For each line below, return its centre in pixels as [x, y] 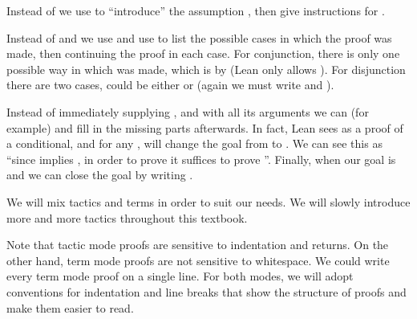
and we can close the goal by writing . [100, 175]
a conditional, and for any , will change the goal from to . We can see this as [194, 143]
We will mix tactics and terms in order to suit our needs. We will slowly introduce [208, 201]
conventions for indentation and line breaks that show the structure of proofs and [206, 291]
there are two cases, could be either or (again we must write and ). [170, 85]
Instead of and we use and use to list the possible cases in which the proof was [199, 37]
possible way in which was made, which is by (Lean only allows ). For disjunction [206, 69]
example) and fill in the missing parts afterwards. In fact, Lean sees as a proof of [205, 127]
